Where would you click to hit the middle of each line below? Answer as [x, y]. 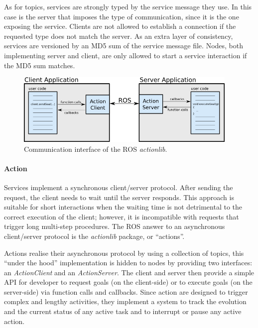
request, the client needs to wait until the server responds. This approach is [119, 197]
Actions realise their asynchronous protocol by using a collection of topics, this [124, 253]
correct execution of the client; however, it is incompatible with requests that [122, 216]
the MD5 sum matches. [40, 65]
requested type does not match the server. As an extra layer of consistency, [119, 36]
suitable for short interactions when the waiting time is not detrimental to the [123, 207]
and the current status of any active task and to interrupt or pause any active [123, 311]
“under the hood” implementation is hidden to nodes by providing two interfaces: [128, 263]
